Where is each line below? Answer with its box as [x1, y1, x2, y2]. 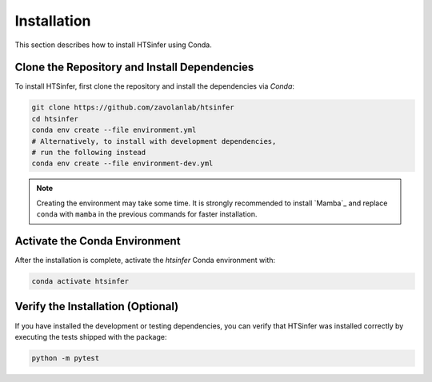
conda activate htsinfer [31, 277, 130, 286]
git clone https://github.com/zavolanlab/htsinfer [31, 103, 235, 112]
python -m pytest [31, 353, 100, 363]
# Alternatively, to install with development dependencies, [31, 137, 277, 145]
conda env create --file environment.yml [31, 125, 197, 135]
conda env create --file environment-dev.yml [31, 159, 214, 168]
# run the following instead [31, 148, 146, 157]
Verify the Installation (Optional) [14, 300, 179, 313]
